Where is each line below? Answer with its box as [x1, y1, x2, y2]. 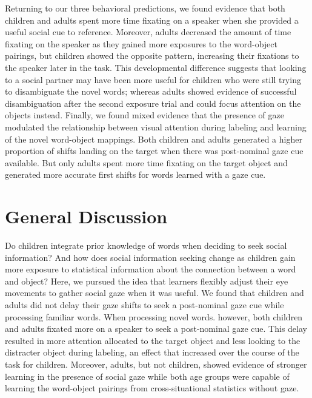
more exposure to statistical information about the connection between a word [5, 263, 296, 275]
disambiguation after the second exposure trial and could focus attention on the [5, 96, 301, 109]
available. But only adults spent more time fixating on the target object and [5, 156, 288, 169]
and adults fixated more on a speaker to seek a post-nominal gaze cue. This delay [5, 322, 307, 335]
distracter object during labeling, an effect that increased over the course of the [5, 346, 299, 359]
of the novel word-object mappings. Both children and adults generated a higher [5, 132, 302, 145]
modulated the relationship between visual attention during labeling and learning [5, 120, 307, 133]
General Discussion [5, 204, 168, 229]
